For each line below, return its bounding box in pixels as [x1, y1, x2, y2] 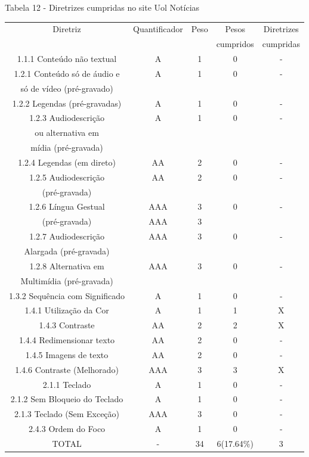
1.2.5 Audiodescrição [29, 170, 104, 183]
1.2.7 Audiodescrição [29, 230, 104, 243]
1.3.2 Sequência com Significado [9, 289, 125, 301]
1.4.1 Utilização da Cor [24, 304, 109, 316]
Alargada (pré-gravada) [24, 245, 110, 257]
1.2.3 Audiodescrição [29, 111, 104, 124]
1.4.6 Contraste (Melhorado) [15, 363, 119, 375]
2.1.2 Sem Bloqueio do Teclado [10, 393, 123, 405]
